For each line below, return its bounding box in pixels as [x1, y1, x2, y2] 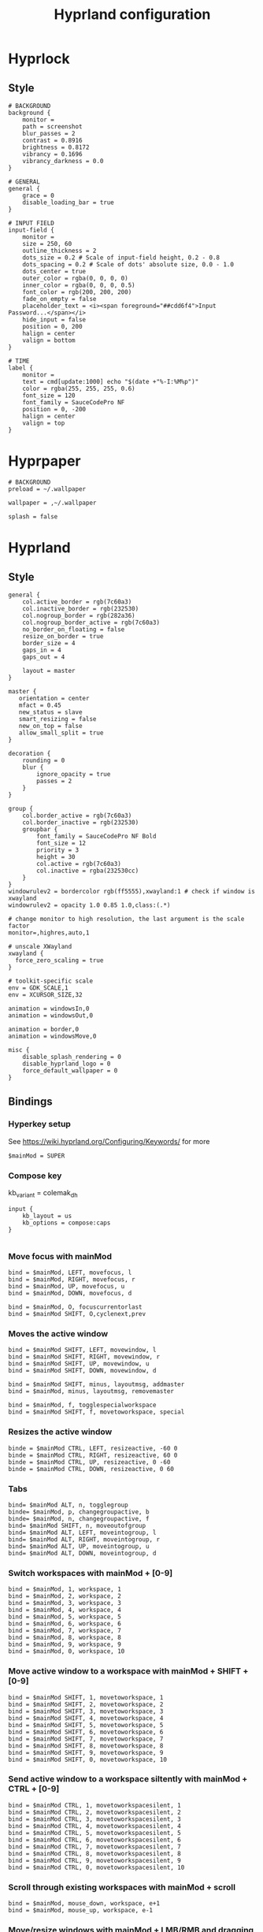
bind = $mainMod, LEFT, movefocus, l [8, 1269, 132, 1277]
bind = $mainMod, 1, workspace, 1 [8, 1585, 122, 1593]
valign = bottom [22, 336, 76, 344]
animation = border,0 [8, 1025, 80, 1033]
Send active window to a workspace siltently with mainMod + [8, 1774, 248, 1785]
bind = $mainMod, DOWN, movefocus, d [8, 1290, 132, 1298]
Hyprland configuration [54, 6, 211, 24]
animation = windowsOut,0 [8, 1011, 93, 1020]
